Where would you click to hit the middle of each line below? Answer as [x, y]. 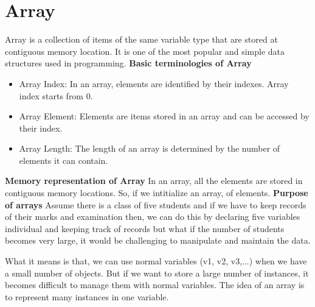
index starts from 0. [56, 95]
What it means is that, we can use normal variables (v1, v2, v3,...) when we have [156, 261]
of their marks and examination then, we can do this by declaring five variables [153, 217]
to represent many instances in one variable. [87, 296]
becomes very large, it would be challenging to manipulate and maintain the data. [158, 240]
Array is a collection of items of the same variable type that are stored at [141, 39]
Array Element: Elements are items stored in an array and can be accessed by [164, 116]
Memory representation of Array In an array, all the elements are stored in [154, 181]
